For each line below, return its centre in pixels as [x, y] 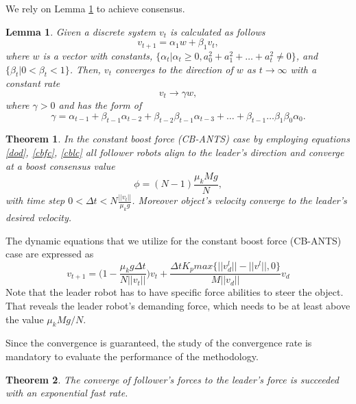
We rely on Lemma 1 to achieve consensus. [95, 8]
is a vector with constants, [98, 55]
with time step [35, 200]
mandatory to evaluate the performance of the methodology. [132, 356]
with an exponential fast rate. [67, 393]
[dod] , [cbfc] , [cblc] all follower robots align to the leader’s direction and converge [175, 152]
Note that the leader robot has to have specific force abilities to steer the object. [175, 292]
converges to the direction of [174, 69]
